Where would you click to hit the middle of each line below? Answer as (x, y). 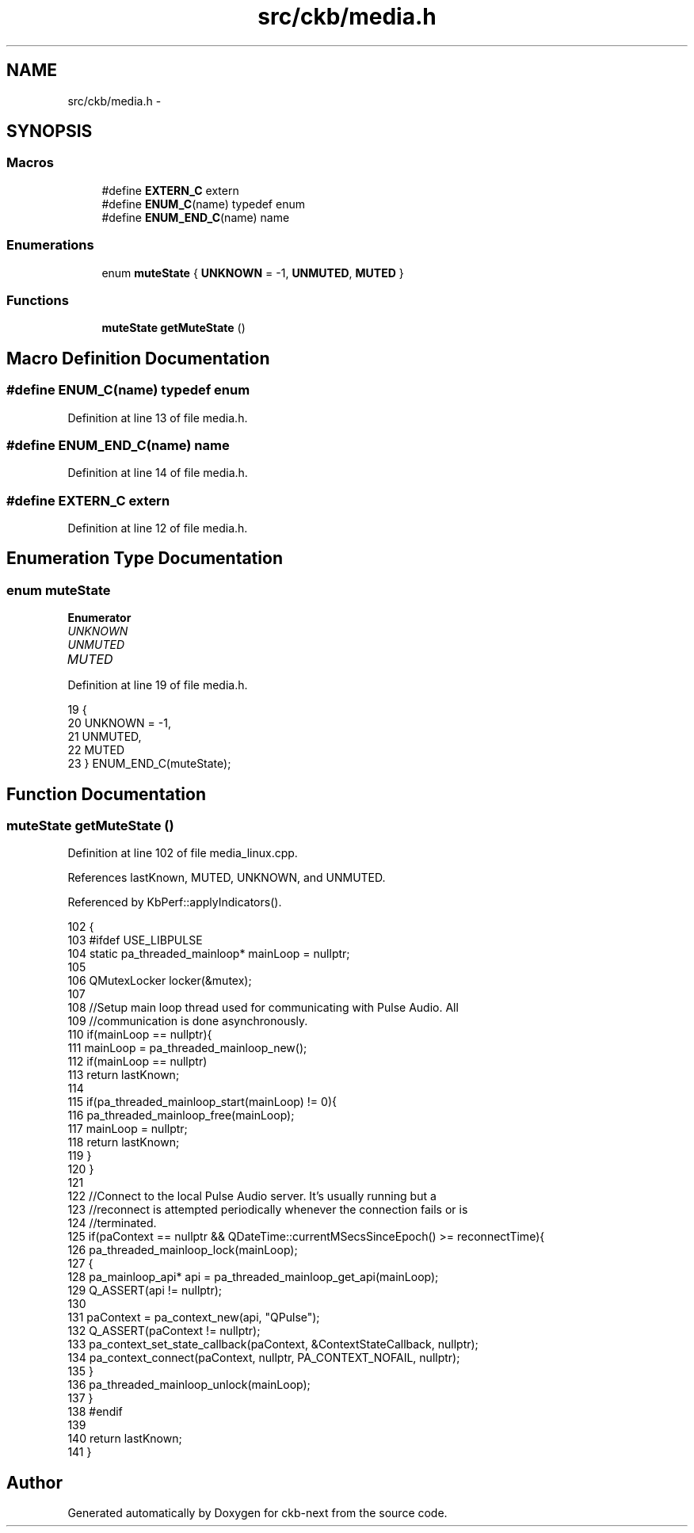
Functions (38, 300)
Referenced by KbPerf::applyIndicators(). (175, 902)
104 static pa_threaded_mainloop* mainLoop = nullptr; (209, 954)
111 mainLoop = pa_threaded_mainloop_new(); (187, 1048)
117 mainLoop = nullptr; (128, 1129)
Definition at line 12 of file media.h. (158, 528)
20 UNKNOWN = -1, (119, 723)
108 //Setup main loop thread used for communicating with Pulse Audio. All (263, 1008)
